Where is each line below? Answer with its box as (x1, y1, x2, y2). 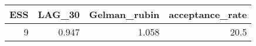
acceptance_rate (169, 8, 247, 21)
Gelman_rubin (89, 8, 160, 21)
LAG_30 (38, 8, 80, 21)
